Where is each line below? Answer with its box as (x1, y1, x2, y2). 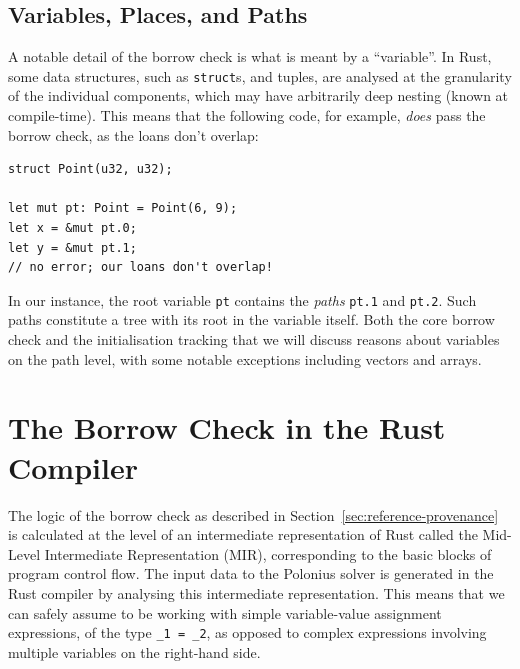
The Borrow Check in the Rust (8, 407, 446, 448)
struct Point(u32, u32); (8, 162, 173, 177)
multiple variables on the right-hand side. (8, 641, 261, 662)
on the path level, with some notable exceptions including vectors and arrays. (8, 348, 482, 369)
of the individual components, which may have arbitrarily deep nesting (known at (8, 85, 509, 106)
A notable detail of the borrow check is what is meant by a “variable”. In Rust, (8, 46, 492, 67)
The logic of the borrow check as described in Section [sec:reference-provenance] (8, 504, 499, 525)
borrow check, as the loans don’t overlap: (8, 124, 259, 145)
